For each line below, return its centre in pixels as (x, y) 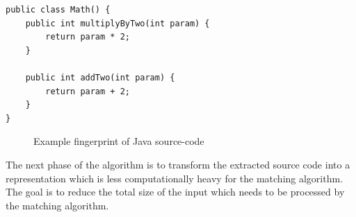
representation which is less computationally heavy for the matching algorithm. (175, 178)
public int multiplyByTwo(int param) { (118, 23)
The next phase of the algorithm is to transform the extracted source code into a (178, 164)
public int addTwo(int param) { (100, 77)
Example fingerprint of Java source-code (119, 141)
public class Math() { (58, 10)
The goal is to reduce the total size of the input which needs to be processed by (175, 192)
